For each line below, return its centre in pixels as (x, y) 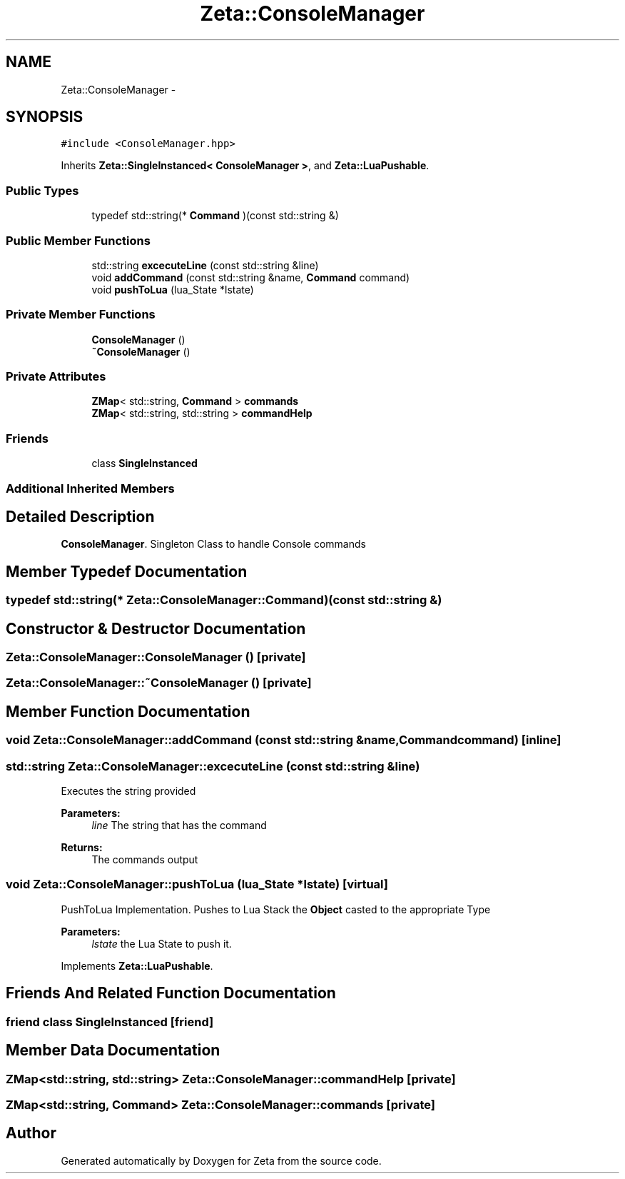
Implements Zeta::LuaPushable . (137, 965)
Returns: (82, 848)
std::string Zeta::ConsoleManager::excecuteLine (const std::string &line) (213, 766)
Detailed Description (80, 516)
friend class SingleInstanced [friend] (110, 1022)
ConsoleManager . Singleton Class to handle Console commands (213, 544)
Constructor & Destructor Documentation (156, 628)
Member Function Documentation (128, 711)
